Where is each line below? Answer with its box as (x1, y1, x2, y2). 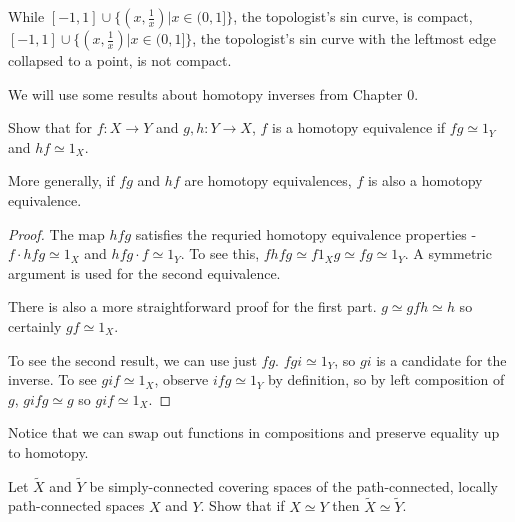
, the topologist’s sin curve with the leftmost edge (192, 28, 496, 48)
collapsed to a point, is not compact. (8, 50, 232, 70)
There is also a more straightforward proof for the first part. (8, 296, 377, 317)
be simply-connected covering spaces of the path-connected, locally (89, 475, 498, 496)
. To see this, (180, 243, 260, 264)
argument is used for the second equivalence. (8, 262, 281, 283)
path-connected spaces (8, 495, 145, 516)
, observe (154, 369, 209, 390)
